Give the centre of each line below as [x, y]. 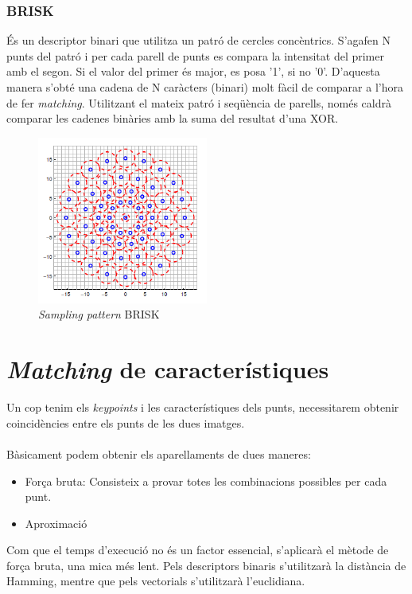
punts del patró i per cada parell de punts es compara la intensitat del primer [195, 55]
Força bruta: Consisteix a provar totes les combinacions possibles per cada [206, 481]
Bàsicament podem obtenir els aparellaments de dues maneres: [159, 453]
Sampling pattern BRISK [99, 314]
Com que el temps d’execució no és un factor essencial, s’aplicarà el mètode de [198, 550]
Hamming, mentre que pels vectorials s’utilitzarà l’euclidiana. [156, 581]
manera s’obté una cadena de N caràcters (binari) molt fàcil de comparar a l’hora [205, 87]
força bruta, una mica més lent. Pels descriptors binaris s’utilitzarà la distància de [206, 565]
